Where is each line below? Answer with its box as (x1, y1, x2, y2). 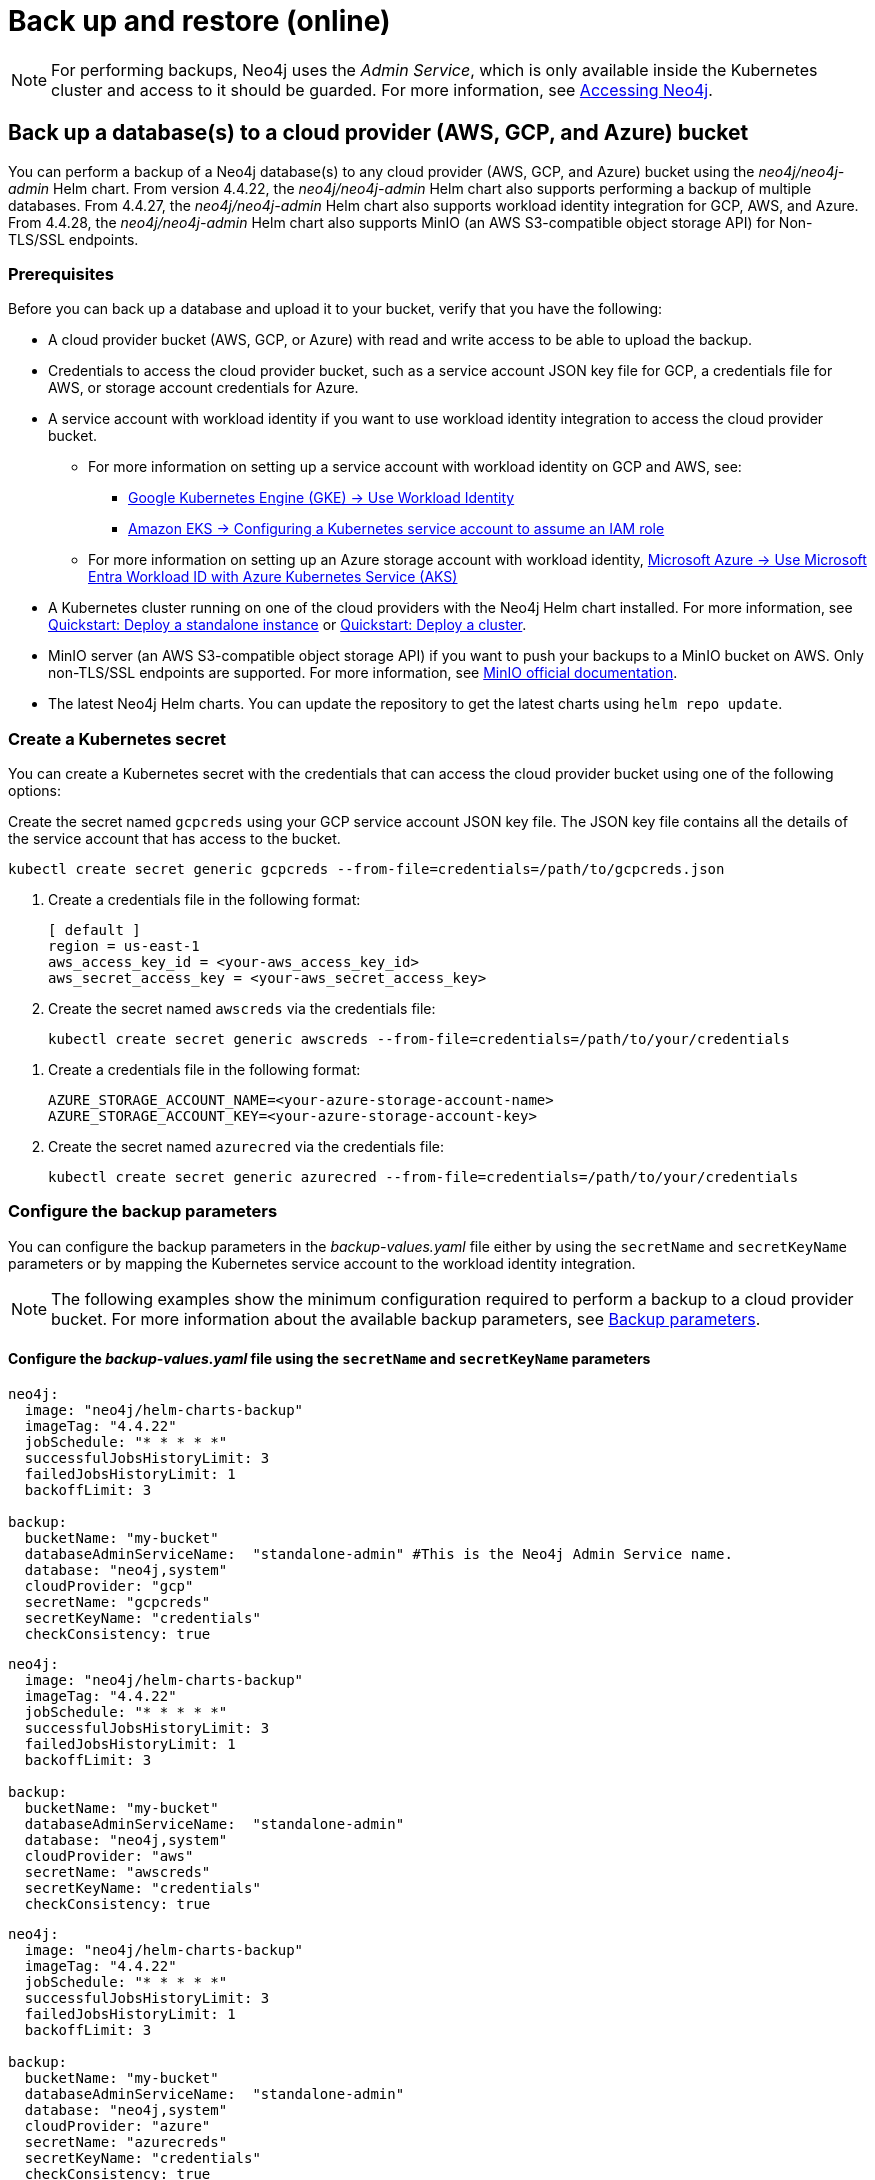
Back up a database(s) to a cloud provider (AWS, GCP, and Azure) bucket (8, 120, 749, 146)
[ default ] (48, 922, 141, 939)
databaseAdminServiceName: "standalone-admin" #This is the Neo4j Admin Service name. (24, 1546, 733, 1563)
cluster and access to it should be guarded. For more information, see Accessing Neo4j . (51, 79, 713, 100)
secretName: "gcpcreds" (24, 1594, 211, 1611)
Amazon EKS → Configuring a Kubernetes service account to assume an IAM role (128, 520, 665, 538)
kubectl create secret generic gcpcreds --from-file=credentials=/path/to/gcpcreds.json (8, 861, 725, 878)
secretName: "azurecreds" (24, 2134, 228, 2151)
